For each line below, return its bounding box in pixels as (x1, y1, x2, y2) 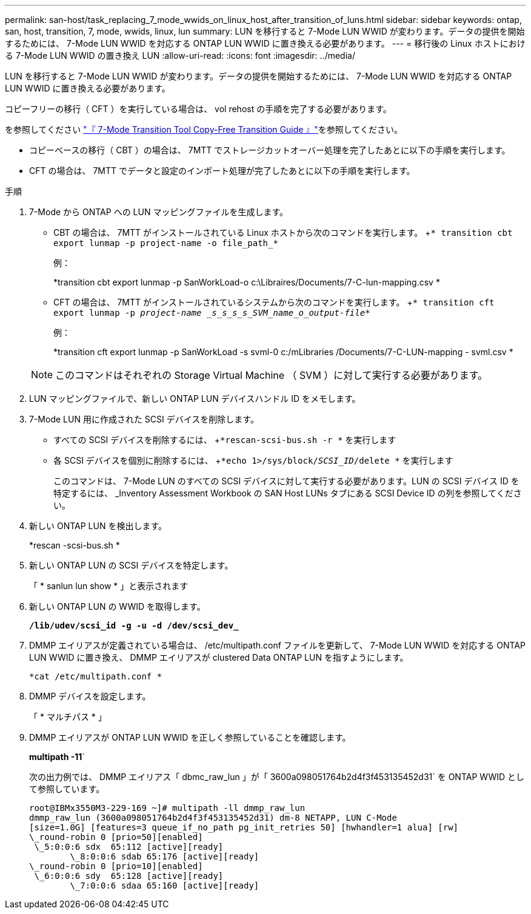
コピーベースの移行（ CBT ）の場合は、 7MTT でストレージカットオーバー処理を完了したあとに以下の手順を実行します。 (29, 145, 510, 155)
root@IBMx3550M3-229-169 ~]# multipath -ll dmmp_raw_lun (29, 803, 306, 813)
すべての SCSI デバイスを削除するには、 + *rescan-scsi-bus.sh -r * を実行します (53, 435, 396, 445)
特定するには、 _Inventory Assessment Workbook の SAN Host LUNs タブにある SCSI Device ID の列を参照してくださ (53, 488, 522, 498)
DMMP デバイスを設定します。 (29, 691, 151, 701)
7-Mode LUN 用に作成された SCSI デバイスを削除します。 (29, 414, 259, 424)
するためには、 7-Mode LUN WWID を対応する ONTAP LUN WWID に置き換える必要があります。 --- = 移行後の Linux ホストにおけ (5, 38, 526, 48)
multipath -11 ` (29, 752, 85, 762)
